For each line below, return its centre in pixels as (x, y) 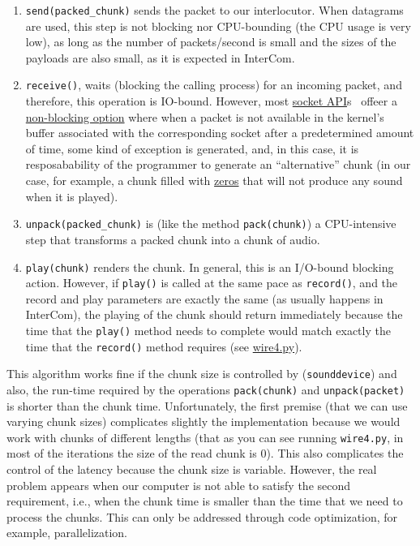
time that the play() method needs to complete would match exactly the (208, 330)
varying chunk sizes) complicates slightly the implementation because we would (204, 421)
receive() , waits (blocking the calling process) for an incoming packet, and (214, 85)
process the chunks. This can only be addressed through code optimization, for (202, 516)
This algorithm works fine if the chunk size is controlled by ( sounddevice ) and (202, 374)
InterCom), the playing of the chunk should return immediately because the (214, 314)
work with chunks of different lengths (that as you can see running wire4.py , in (205, 437)
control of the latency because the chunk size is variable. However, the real (192, 469)
